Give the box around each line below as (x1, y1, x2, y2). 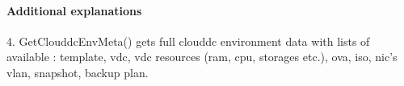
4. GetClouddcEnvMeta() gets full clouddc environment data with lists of (6, 32, 370, 49)
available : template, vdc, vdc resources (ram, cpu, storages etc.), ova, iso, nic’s (6, 48, 398, 65)
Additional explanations (6, 2, 142, 18)
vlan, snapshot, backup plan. (6, 63, 149, 80)
